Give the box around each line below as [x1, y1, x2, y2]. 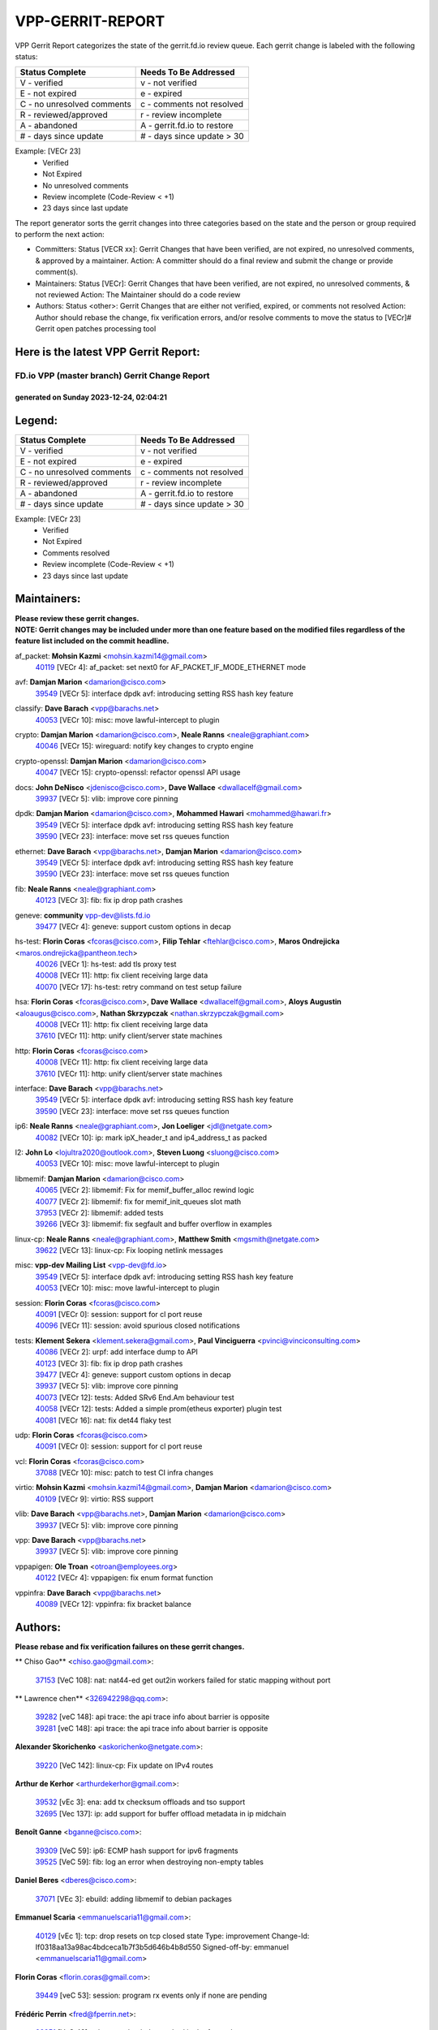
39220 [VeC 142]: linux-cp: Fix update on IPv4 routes [35, 1760, 214, 1770]
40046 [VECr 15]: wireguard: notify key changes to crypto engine [35, 741, 254, 751]
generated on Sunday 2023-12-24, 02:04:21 [15, 392, 168, 402]
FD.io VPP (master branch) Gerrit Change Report [15, 369, 210, 381]
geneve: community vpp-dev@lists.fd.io [15, 910, 151, 920]
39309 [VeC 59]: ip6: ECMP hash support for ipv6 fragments [35, 1846, 238, 1855]
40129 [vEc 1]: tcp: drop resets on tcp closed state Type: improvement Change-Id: [35, 1931, 310, 1941]
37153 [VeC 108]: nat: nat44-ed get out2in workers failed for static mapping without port [35, 1675, 331, 1685]
